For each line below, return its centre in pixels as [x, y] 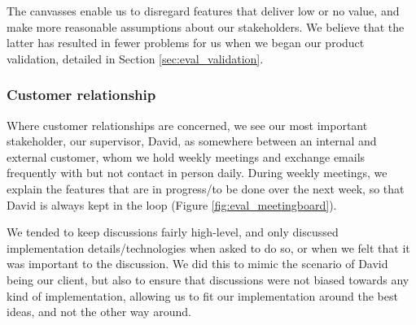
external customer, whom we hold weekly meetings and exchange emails [186, 156]
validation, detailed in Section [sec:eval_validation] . [135, 58]
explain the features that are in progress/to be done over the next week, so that [206, 188]
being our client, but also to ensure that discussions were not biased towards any [208, 279]
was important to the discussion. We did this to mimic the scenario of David [197, 264]
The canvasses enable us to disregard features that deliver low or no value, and [203, 11]
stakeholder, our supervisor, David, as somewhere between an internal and [192, 141]
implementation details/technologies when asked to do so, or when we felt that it [208, 247]
